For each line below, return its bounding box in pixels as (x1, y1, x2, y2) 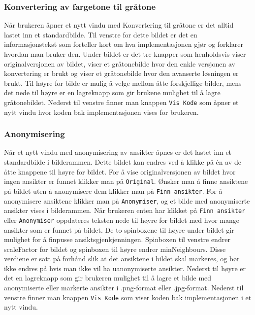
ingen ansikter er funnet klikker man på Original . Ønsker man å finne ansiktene (4, 176, 248, 186)
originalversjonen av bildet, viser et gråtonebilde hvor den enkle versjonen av (4, 58, 235, 69)
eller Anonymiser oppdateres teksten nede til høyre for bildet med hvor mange (4, 214, 239, 225)
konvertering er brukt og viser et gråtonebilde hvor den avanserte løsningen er (4, 68, 239, 78)
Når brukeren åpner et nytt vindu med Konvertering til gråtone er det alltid (4, 20, 234, 30)
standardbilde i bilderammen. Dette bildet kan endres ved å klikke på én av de (4, 157, 241, 167)
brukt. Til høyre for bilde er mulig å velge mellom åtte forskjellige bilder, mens (4, 77, 242, 88)
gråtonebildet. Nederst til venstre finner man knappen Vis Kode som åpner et (4, 97, 239, 107)
